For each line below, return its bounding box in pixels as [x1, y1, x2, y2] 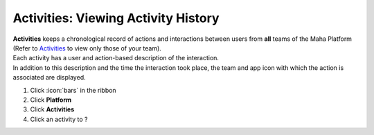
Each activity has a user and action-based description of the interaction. [12, 54, 220, 62]
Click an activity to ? [30, 115, 88, 123]
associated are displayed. [12, 73, 86, 82]
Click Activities [30, 105, 75, 114]
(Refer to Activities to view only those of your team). [12, 44, 162, 52]
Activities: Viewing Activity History [12, 10, 220, 26]
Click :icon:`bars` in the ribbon [30, 86, 117, 94]
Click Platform [30, 96, 72, 104]
